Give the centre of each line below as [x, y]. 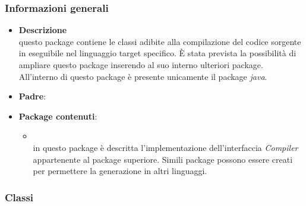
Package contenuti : [58, 116]
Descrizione [43, 30]
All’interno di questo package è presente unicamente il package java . [143, 76]
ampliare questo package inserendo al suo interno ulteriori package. [141, 65]
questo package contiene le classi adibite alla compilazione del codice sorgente [160, 41]
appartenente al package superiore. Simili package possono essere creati [163, 159]
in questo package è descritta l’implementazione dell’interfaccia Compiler [165, 147]
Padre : [32, 96]
